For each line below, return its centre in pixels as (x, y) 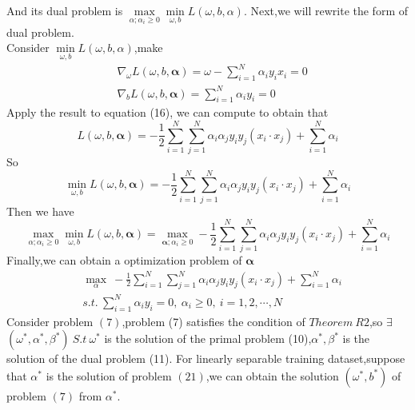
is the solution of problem (109, 375)
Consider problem (50, 321)
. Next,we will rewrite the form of (325, 10)
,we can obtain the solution (272, 375)
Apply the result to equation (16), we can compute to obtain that (168, 112)
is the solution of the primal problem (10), (208, 338)
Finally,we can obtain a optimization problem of (124, 260)
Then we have (40, 211)
